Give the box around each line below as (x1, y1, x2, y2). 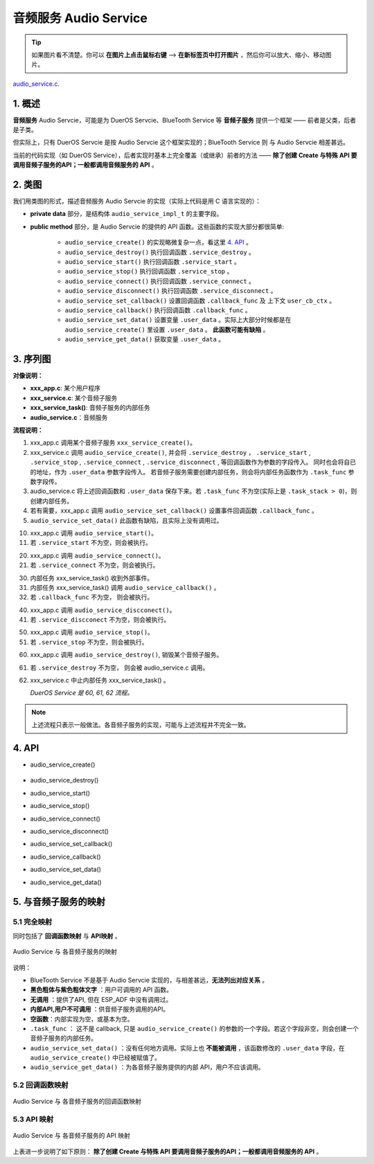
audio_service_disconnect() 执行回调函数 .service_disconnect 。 (64, 287, 277, 295)
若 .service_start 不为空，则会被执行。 (30, 539, 152, 547)
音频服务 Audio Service (12, 10, 148, 26)
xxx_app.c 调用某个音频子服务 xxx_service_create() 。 (30, 438, 197, 447)
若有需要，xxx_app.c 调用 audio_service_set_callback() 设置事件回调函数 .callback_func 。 (30, 506, 319, 515)
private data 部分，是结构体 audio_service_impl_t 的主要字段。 (30, 210, 223, 218)
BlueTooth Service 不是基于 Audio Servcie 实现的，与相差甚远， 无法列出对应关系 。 (30, 976, 269, 984)
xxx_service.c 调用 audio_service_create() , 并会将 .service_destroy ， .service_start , (30, 448, 311, 456)
